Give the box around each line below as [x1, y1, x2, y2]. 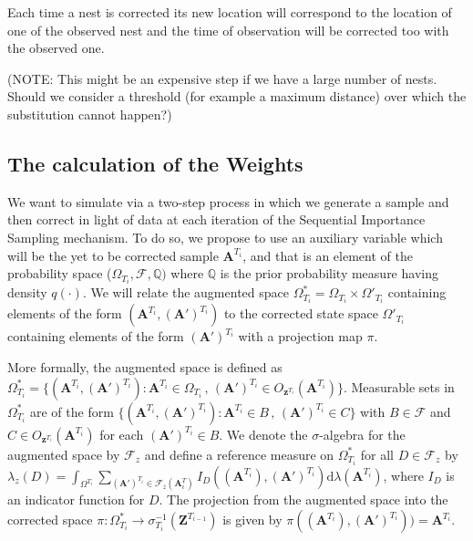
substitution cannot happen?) [7, 104, 172, 123]
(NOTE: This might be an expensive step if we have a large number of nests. [7, 68, 437, 88]
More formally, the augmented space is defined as [7, 357, 283, 376]
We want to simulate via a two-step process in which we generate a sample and [7, 192, 449, 211]
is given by [222, 510, 283, 529]
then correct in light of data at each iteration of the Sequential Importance [7, 210, 426, 229]
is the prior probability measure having [220, 264, 438, 283]
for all [360, 444, 394, 463]
